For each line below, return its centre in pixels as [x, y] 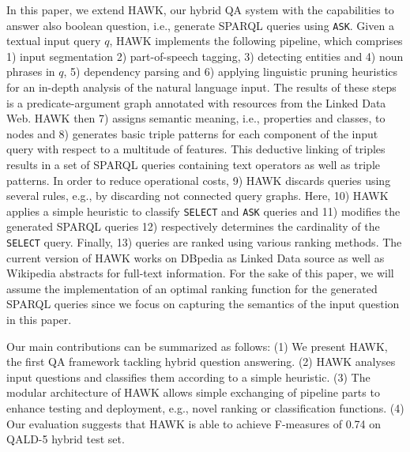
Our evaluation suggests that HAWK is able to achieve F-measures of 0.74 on [194, 423]
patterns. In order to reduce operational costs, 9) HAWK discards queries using [199, 180]
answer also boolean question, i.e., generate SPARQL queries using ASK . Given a [200, 25]
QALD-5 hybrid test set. [66, 439]
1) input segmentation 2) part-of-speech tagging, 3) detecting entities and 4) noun [205, 56]
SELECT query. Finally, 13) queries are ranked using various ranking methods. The [204, 242]
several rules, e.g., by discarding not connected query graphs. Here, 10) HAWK [197, 196]
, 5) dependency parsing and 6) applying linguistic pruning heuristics [231, 72]
